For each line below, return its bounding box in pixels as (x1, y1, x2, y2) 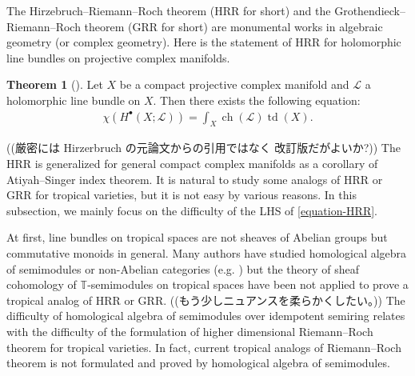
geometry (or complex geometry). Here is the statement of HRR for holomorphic (6, 34, 401, 50)
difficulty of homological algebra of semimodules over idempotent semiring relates (6, 307, 405, 324)
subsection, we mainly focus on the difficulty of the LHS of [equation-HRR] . (6, 202, 378, 218)
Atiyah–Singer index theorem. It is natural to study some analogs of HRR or (6, 170, 383, 187)
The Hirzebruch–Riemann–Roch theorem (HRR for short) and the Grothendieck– (6, 2, 405, 18)
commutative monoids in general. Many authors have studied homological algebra (6, 244, 407, 261)
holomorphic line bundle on (6, 91, 141, 108)
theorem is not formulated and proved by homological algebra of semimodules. (6, 354, 390, 371)
